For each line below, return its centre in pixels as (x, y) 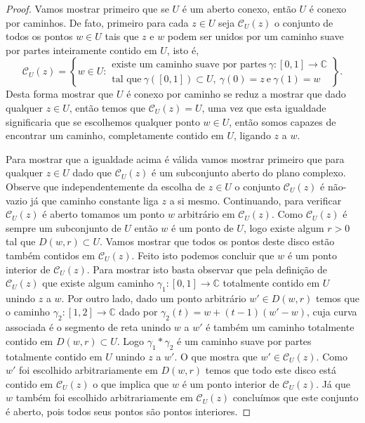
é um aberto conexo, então (239, 8)
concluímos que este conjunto (296, 397)
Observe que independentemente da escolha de (106, 186)
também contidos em (51, 255)
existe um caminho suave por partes (189, 64)
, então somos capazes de (283, 121)
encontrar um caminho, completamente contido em (115, 135)
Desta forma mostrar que (60, 94)
